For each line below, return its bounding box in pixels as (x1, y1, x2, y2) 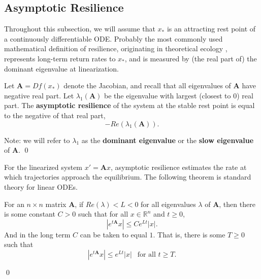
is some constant (4, 208, 55, 219)
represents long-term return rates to (4, 53, 116, 63)
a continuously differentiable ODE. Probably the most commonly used (4, 33, 223, 44)
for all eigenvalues (141, 198, 196, 209)
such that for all (78, 208, 128, 219)
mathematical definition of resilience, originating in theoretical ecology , (4, 43, 227, 54)
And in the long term (4, 229, 71, 239)
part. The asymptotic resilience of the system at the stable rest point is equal (4, 100, 255, 111)
